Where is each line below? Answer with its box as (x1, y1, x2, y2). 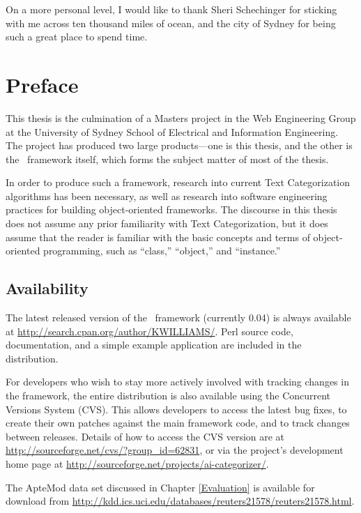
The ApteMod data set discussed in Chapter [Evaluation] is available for (6, 480, 315, 494)
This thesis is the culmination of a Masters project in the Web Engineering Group (6, 110, 356, 125)
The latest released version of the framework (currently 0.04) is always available (6, 310, 351, 325)
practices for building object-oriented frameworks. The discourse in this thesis (6, 202, 337, 217)
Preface (6, 70, 79, 98)
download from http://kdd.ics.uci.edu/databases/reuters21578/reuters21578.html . (6, 493, 355, 508)
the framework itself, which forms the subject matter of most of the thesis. (6, 151, 329, 166)
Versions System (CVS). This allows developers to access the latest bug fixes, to (6, 401, 347, 416)
